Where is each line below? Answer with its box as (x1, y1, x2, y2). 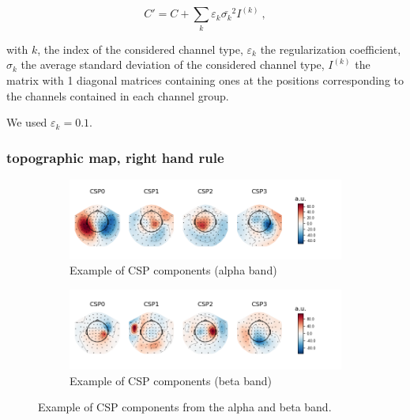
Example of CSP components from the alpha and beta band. (38, 399, 332, 415)
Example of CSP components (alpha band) (70, 262, 277, 278)
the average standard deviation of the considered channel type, (21, 56, 325, 73)
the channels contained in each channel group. (6, 87, 229, 104)
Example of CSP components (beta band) (70, 372, 272, 388)
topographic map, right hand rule (6, 147, 224, 167)
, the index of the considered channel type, (37, 40, 243, 57)
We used (6, 114, 47, 131)
